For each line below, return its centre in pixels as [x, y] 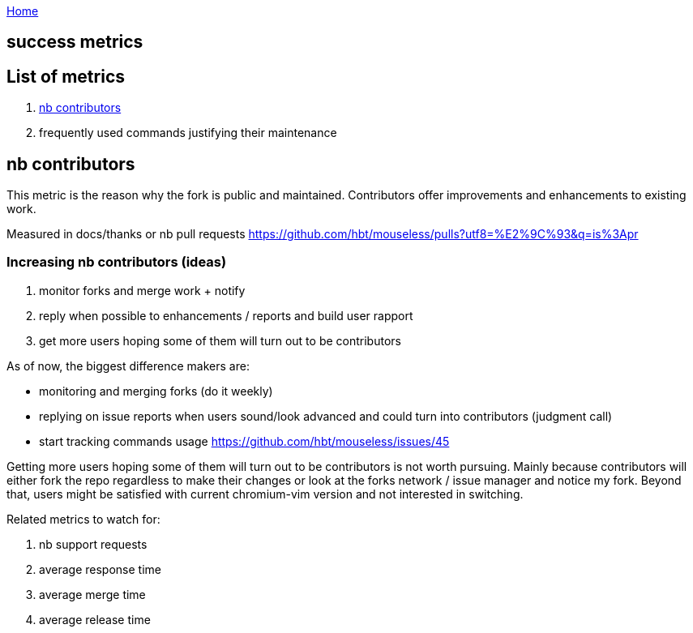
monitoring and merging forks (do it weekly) [156, 391]
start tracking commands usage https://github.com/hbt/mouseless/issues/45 [244, 441]
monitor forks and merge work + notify [142, 290]
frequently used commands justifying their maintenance [188, 133]
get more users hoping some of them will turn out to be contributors [220, 340]
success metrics [75, 42]
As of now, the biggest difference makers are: [128, 366]
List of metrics [66, 76]
